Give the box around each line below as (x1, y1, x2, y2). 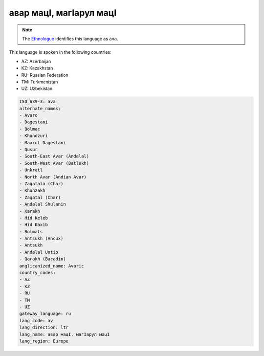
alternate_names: (19, 106, 61, 111)
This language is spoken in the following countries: (9, 49, 111, 55)
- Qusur (19, 147, 38, 152)
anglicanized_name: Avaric (19, 263, 84, 268)
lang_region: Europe (19, 338, 68, 344)
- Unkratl (19, 167, 43, 173)
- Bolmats (19, 229, 43, 234)
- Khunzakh (19, 188, 45, 193)
